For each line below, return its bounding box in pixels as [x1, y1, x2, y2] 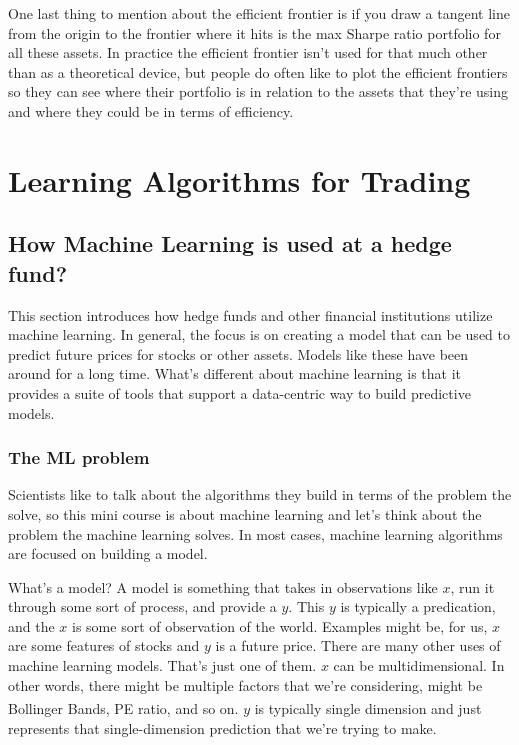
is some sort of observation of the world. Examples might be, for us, [72, 615, 488, 636]
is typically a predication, [340, 596, 496, 617]
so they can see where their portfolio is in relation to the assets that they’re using [8, 81, 509, 102]
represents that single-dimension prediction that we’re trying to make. [8, 717, 437, 738]
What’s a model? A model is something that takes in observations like [8, 576, 438, 597]
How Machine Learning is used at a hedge [8, 228, 452, 259]
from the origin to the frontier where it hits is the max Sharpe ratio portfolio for [8, 22, 501, 43]
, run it [450, 576, 495, 597]
